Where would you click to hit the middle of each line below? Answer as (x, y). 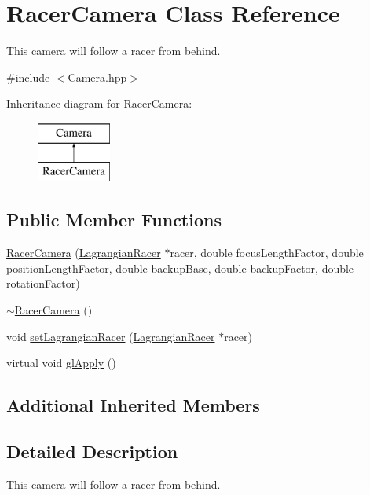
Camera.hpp (97, 77)
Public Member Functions (114, 220)
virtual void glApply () (61, 363)
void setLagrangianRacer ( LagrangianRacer (111, 336)
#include (28, 77)
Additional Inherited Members (133, 405)
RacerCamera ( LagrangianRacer (84, 253)
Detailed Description (92, 451)
